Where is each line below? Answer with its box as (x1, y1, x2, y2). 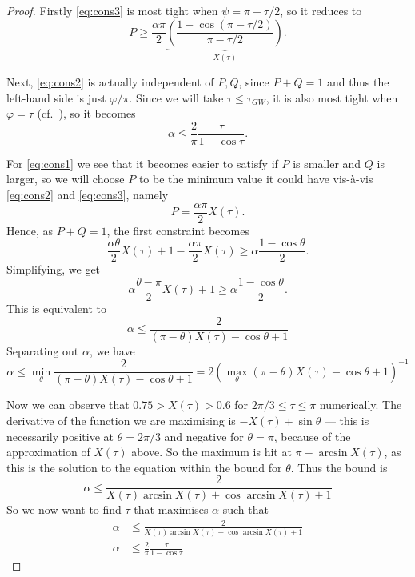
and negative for (164, 427, 244, 444)
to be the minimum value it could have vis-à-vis (138, 170, 373, 187)
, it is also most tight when (265, 89, 398, 106)
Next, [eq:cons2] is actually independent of (6, 74, 214, 90)
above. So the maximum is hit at (131, 443, 292, 460)
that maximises (134, 501, 209, 518)
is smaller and (293, 154, 361, 171)
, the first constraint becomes (106, 222, 249, 238)
